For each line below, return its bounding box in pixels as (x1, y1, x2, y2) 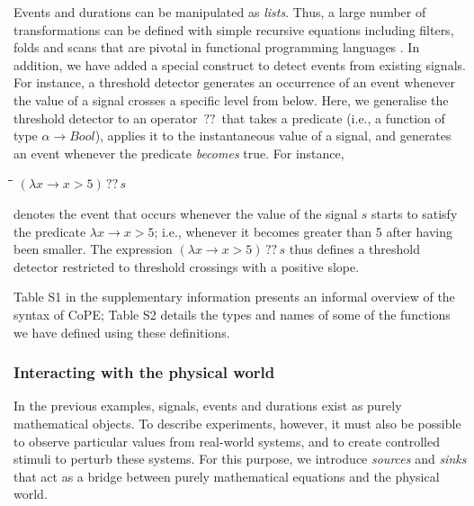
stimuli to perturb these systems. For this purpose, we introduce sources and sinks (13, 449, 467, 468)
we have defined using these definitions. (13, 322, 230, 341)
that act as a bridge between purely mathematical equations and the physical (13, 466, 440, 485)
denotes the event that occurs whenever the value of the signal (13, 203, 358, 222)
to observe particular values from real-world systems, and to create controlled (13, 431, 440, 450)
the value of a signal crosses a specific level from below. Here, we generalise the (13, 90, 449, 109)
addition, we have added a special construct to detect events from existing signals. (13, 55, 466, 74)
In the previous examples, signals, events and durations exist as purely (13, 396, 402, 415)
